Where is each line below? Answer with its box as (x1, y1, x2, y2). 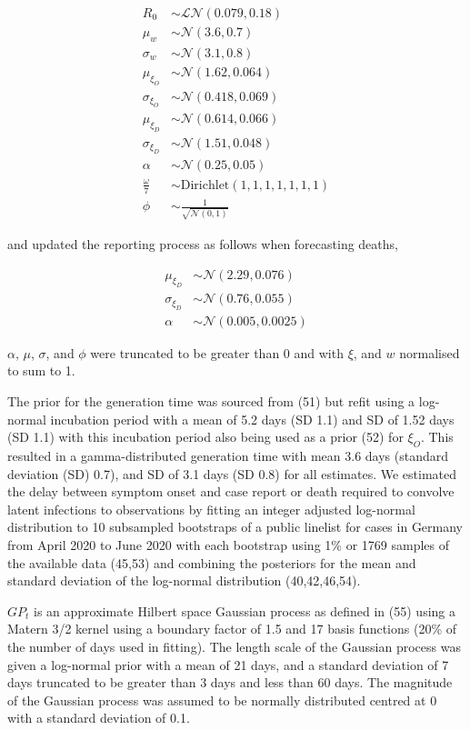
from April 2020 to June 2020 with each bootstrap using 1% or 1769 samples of (7, 535, 449, 554)
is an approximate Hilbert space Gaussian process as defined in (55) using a (34, 601, 455, 620)
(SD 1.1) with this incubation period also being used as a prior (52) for (7, 427, 404, 446)
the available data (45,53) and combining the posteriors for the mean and (7, 553, 416, 572)
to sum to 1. (7, 361, 75, 380)
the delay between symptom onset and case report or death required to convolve (7, 482, 455, 501)
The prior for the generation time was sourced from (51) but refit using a (7, 392, 415, 411)
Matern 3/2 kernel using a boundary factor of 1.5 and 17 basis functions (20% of (7, 619, 457, 638)
